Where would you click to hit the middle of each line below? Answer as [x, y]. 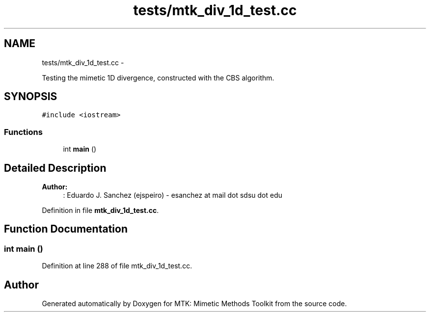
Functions [23, 132]
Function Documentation [66, 229]
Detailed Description [55, 168]
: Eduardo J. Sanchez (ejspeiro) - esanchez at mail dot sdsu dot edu [173, 195]
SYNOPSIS [31, 97]
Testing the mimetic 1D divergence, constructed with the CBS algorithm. [158, 78]
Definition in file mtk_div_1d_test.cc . [100, 211]
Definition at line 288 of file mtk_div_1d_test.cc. [117, 266]
